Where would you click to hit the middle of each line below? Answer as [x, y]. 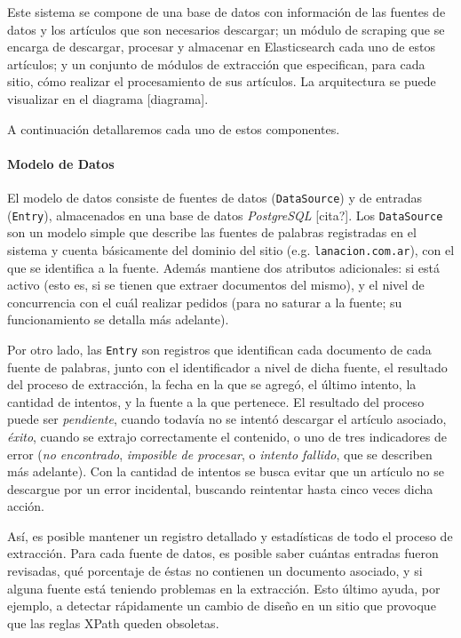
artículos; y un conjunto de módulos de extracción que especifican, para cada [216, 64]
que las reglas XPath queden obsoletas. [113, 622]
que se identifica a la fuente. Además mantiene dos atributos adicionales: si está [224, 267]
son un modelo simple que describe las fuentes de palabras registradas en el [212, 232]
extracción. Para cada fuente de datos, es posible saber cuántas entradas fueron [223, 553]
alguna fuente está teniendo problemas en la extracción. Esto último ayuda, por [224, 588]
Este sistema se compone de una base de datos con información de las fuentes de [227, 12]
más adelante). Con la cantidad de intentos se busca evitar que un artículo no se [226, 471]
